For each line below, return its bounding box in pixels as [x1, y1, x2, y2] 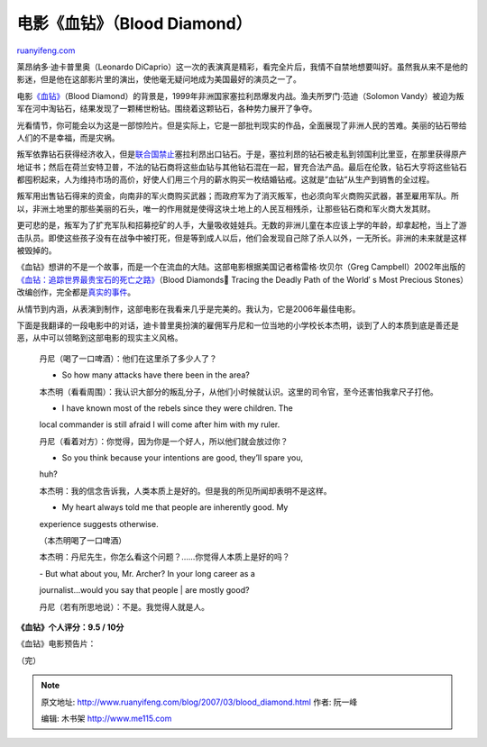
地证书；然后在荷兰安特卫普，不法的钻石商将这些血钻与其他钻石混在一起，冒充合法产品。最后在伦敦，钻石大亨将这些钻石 [16, 161, 467, 172]
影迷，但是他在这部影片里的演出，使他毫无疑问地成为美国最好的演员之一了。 [16, 74, 301, 85]
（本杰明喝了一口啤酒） [39, 535, 126, 546]
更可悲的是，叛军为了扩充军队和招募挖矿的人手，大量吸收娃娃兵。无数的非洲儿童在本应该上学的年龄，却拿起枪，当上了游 [16, 220, 467, 231]
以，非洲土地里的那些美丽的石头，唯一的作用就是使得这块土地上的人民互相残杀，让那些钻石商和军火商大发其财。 [16, 203, 436, 214]
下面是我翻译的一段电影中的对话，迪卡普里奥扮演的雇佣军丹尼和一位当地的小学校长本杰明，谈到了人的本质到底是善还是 [16, 320, 459, 331]
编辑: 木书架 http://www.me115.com [41, 713, 172, 724]
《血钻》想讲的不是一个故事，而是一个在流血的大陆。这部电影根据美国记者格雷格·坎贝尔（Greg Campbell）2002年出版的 [16, 261, 466, 272]
